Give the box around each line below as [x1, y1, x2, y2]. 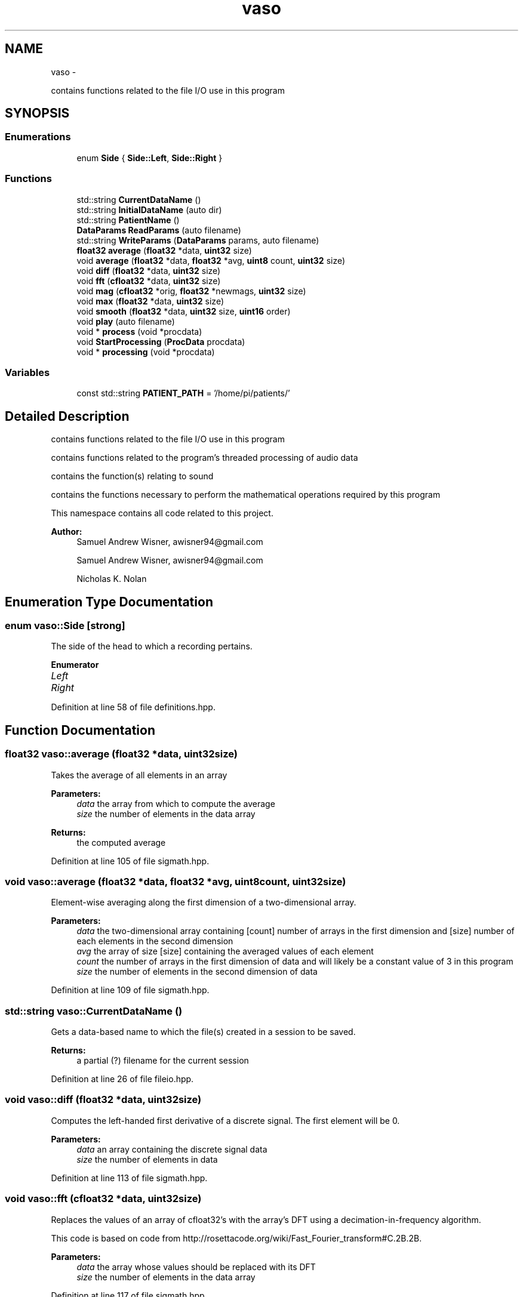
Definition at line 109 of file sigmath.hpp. [51, 985, 210, 996]
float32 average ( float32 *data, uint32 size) [76, 245, 252, 255]
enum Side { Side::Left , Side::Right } [76, 152, 223, 163]
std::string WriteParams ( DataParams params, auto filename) [76, 235, 319, 245]
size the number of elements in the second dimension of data [76, 966, 318, 977]
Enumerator [51, 660, 99, 670]
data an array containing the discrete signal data [76, 1144, 267, 1154]
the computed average [76, 837, 166, 848]
